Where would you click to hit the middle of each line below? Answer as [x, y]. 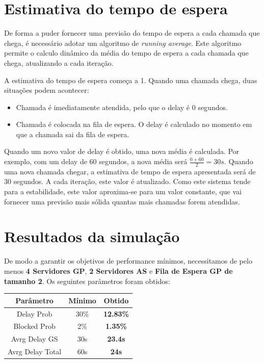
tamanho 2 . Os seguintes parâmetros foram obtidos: [87, 281]
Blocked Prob [34, 326]
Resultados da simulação [92, 236]
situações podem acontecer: [47, 90]
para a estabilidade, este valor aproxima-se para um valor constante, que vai [123, 191]
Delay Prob [34, 313]
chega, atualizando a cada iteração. [59, 62]
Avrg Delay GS [34, 339]
